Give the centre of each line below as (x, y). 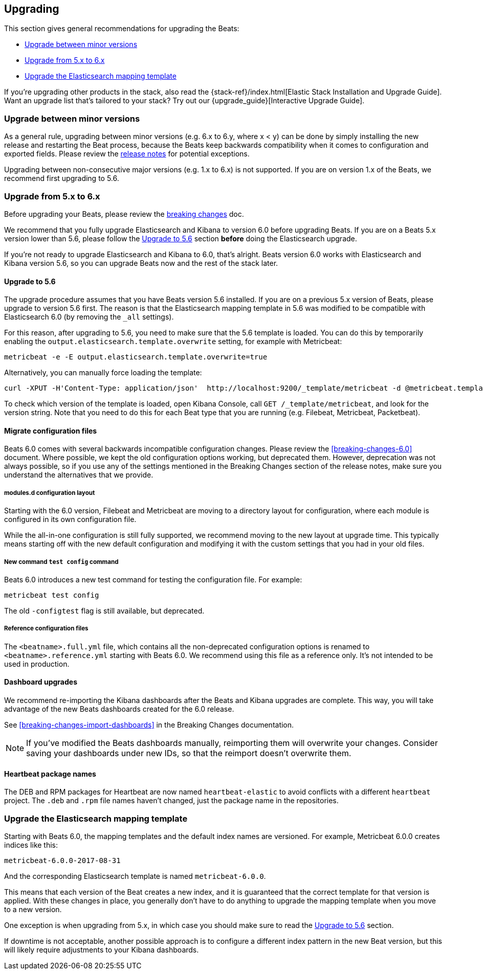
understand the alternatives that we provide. (79, 475)
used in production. (37, 664)
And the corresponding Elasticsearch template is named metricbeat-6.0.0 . (135, 876)
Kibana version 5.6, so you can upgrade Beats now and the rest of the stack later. (141, 263)
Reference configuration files (46, 629)
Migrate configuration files (51, 431)
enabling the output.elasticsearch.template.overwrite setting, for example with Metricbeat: (173, 342)
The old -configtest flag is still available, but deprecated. (104, 610)
